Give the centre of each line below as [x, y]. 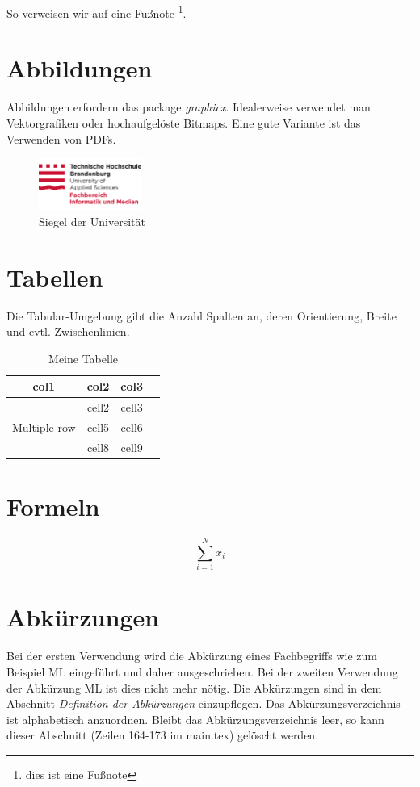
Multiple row [44, 427]
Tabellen [55, 276]
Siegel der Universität [92, 221]
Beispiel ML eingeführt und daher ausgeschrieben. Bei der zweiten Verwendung [202, 671]
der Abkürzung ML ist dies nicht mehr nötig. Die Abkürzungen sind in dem [194, 687]
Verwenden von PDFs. [61, 138]
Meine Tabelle [84, 358]
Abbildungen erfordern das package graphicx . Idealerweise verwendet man [189, 107]
